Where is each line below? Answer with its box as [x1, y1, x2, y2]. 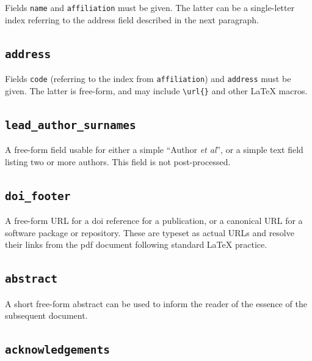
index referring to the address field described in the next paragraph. [5, 13, 259, 26]
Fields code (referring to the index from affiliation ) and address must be [5, 72, 291, 85]
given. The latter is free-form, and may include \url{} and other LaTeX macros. [5, 84, 308, 97]
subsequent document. [5, 309, 88, 322]
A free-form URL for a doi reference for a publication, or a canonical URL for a [5, 214, 303, 227]
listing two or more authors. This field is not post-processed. [5, 155, 231, 168]
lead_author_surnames [5, 118, 136, 132]
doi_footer [5, 189, 71, 203]
